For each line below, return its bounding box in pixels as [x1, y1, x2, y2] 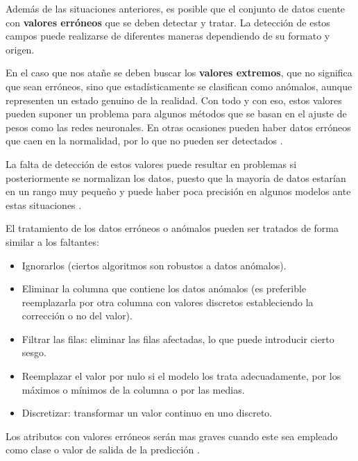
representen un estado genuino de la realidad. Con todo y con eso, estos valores [6, 92, 342, 107]
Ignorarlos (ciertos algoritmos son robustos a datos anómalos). [22, 258, 287, 272]
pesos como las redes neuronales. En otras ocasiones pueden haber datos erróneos [6, 119, 351, 134]
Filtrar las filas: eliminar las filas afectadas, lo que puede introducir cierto [22, 331, 334, 346]
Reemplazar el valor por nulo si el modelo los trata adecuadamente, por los [22, 369, 341, 383]
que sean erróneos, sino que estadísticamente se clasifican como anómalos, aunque [6, 78, 352, 93]
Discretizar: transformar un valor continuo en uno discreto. [22, 405, 273, 420]
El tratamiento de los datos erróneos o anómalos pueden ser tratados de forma [6, 221, 339, 235]
